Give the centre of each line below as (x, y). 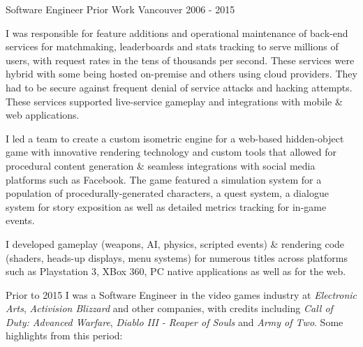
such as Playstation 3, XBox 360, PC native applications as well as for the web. (176, 271)
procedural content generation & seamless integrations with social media (161, 165)
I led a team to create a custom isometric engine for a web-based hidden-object (175, 138)
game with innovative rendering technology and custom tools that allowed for (171, 152)
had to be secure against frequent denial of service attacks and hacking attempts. (179, 87)
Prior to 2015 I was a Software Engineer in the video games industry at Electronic (181, 294)
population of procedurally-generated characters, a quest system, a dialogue (167, 193)
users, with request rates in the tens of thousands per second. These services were (180, 60)
